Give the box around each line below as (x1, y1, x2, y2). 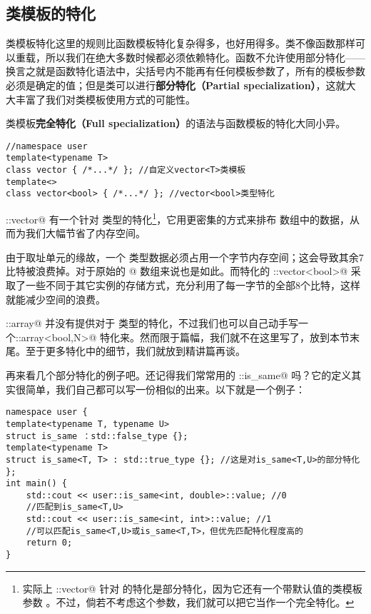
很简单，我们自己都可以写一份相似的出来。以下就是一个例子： (15, 381, 305, 396)
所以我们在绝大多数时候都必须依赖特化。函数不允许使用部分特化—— (45, 49, 365, 64)
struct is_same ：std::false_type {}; (6, 431, 188, 441)
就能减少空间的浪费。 (6, 291, 106, 306)
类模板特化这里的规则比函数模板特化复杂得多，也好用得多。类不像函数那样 (6, 36, 355, 51)
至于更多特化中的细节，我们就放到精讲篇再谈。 (25, 343, 245, 358)
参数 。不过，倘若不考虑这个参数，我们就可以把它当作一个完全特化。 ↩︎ (22, 595, 355, 610)
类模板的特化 (6, 2, 96, 24)
